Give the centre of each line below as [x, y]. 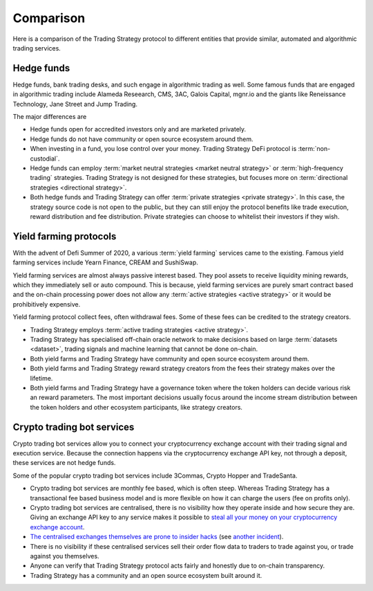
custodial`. [45, 158]
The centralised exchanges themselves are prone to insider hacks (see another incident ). [157, 537]
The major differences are [50, 117]
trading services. [37, 48]
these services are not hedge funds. [64, 463]
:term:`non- [314, 149]
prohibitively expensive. [47, 304]
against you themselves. [65, 556]
